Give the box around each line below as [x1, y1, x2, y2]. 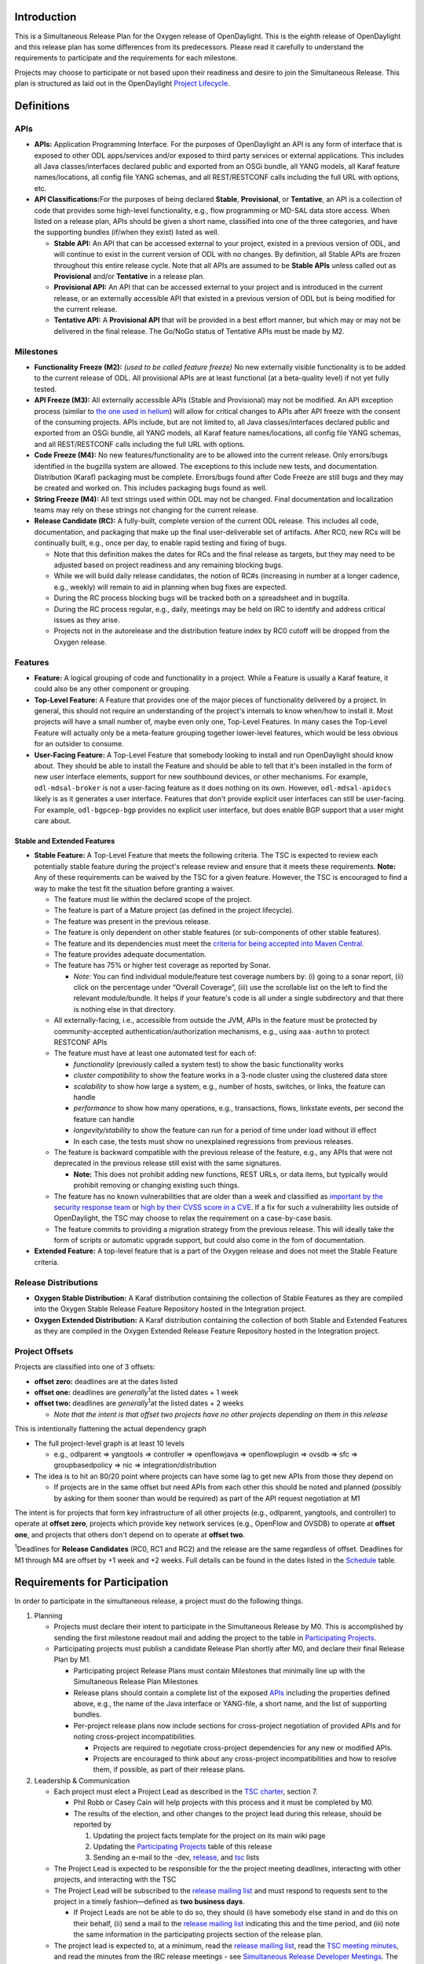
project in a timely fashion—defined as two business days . [53, 1897, 245, 1906]
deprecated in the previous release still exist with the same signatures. [53, 1159, 282, 1168]
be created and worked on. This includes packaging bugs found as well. [34, 483, 268, 493]
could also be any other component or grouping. [34, 684, 192, 694]
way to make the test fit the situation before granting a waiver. [34, 884, 235, 893]
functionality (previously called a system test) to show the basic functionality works [73, 1059, 345, 1068]
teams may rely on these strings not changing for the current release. [34, 505, 259, 515]
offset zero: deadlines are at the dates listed [34, 1376, 178, 1386]
